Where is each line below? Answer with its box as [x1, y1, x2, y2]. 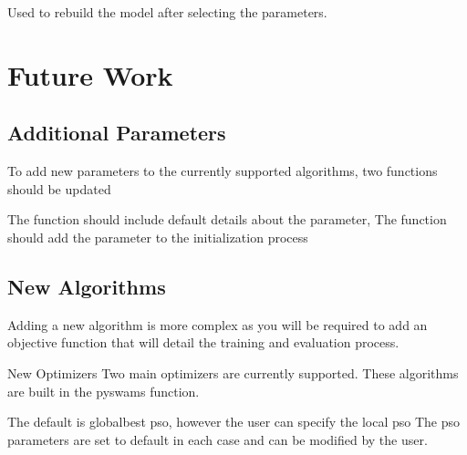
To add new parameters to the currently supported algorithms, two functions [7, 161, 438, 181]
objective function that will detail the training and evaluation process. [7, 333, 400, 352]
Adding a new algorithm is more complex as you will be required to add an [7, 315, 428, 334]
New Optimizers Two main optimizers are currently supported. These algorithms [7, 363, 459, 382]
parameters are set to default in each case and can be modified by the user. [7, 429, 428, 449]
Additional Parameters [7, 119, 226, 147]
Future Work [7, 56, 173, 93]
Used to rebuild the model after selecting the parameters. [7, 3, 327, 21]
